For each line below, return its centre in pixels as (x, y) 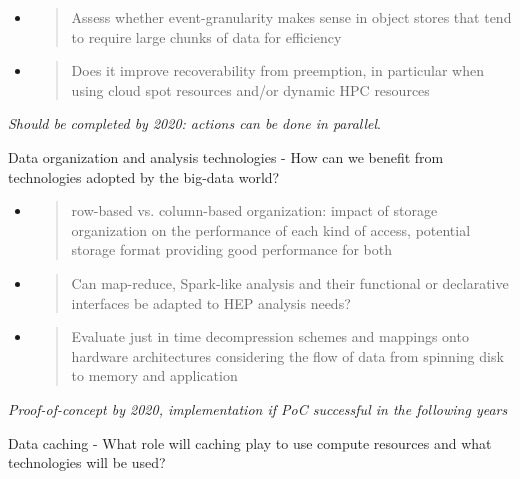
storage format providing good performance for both (232, 249)
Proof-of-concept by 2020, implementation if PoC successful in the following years (258, 408)
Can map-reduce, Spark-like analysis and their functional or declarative (290, 282)
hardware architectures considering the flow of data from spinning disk (287, 355)
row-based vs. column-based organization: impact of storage (254, 210)
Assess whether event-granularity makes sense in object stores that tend (291, 17)
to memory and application (154, 375)
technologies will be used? (87, 462)
